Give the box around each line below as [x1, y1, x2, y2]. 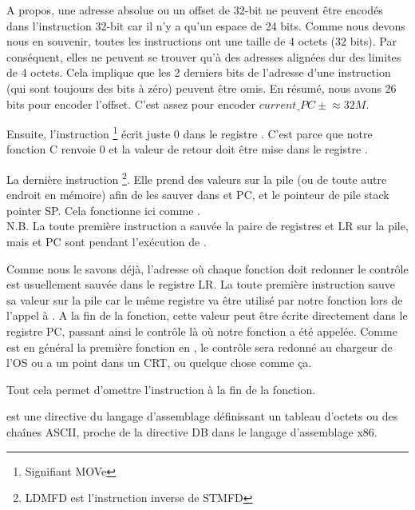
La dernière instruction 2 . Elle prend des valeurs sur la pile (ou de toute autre [6, 169, 387, 187]
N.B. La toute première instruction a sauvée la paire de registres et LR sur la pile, [6, 217, 409, 234]
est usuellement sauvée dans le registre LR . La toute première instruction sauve [6, 276, 395, 293]
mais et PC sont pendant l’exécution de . [6, 233, 207, 250]
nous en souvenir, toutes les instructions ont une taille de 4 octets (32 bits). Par [6, 33, 397, 50]
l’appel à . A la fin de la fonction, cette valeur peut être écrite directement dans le [6, 307, 408, 324]
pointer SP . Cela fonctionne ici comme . [6, 201, 200, 218]
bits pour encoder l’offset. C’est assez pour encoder [6, 95, 256, 112]
